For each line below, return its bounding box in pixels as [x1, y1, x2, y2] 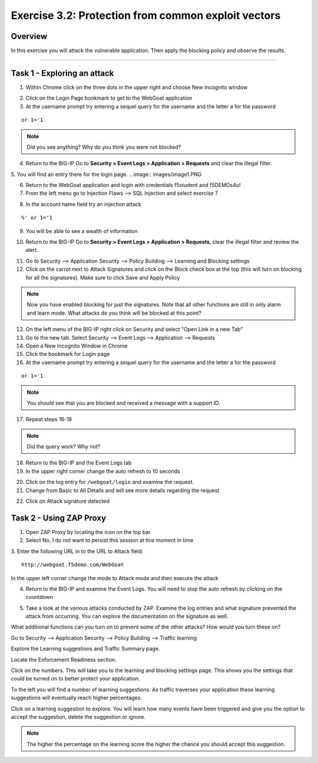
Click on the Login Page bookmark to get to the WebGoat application [25, 94, 193, 101]
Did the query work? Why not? [26, 443, 101, 450]
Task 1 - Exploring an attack [11, 68, 114, 78]
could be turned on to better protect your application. [11, 675, 141, 682]
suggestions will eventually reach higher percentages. [11, 694, 143, 702]
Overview [11, 31, 48, 41]
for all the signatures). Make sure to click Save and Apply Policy [25, 274, 180, 281]
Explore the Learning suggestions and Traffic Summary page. [11, 645, 160, 652]
